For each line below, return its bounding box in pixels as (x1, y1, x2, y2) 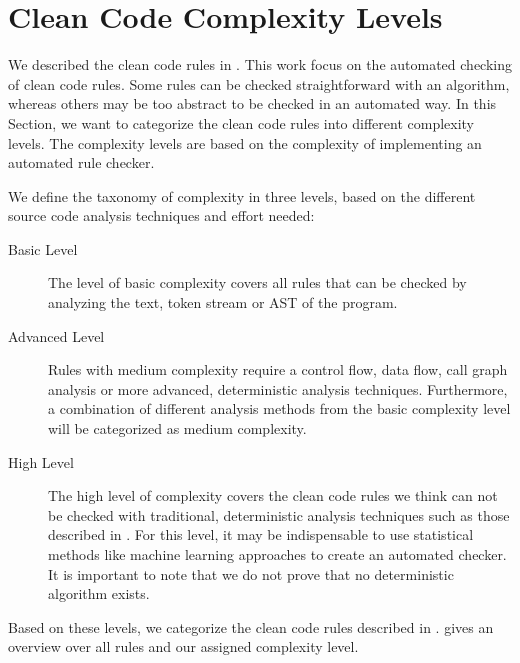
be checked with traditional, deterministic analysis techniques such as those (48, 504, 510, 525)
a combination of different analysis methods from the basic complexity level (48, 398, 511, 419)
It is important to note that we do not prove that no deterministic (48, 563, 454, 584)
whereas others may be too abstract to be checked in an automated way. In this (8, 93, 497, 114)
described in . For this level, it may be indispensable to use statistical (48, 524, 474, 545)
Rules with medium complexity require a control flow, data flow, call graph (48, 359, 508, 380)
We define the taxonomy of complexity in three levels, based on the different (8, 185, 476, 206)
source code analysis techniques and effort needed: (8, 205, 315, 226)
